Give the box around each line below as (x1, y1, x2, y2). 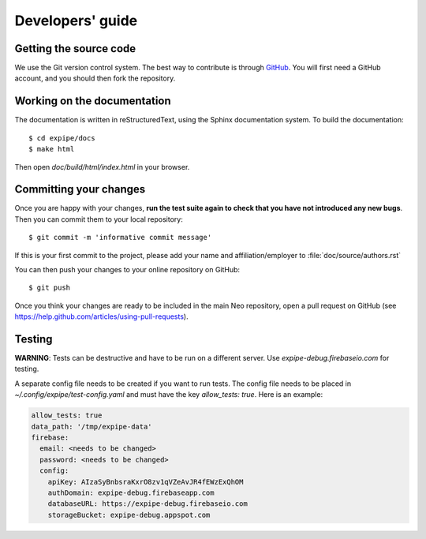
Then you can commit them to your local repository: (14, 214, 183, 224)
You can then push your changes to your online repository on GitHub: (14, 265, 241, 274)
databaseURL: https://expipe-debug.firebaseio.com (47, 500, 248, 508)
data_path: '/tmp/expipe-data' (31, 422, 153, 431)
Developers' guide (14, 12, 138, 29)
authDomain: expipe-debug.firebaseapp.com (47, 488, 215, 497)
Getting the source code (14, 42, 136, 55)
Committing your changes (14, 182, 146, 197)
